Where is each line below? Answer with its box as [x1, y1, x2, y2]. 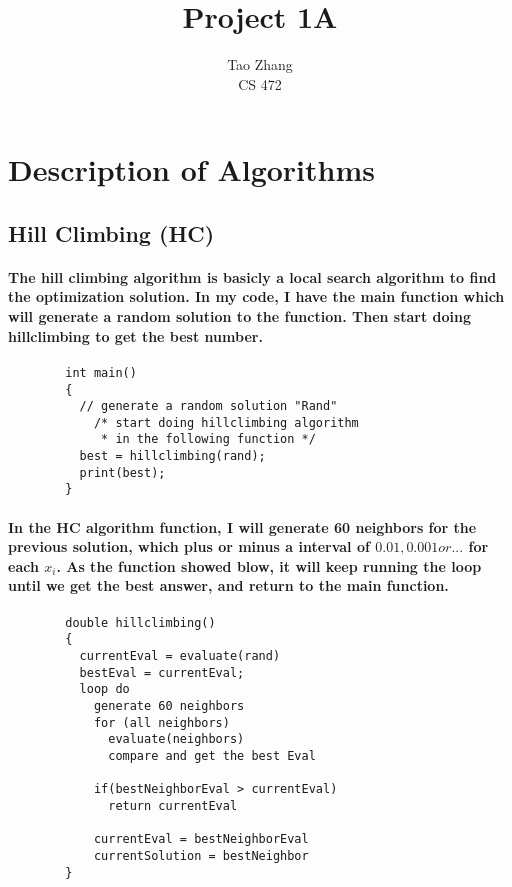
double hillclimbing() [65, 615, 216, 630]
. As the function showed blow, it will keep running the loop [56, 555, 482, 576]
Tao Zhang [227, 54, 293, 75]
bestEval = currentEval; [79, 665, 245, 680]
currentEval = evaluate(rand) [79, 649, 281, 663]
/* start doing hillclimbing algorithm [93, 415, 359, 430]
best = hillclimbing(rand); [79, 449, 266, 464]
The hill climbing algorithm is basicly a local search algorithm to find [8, 266, 497, 287]
